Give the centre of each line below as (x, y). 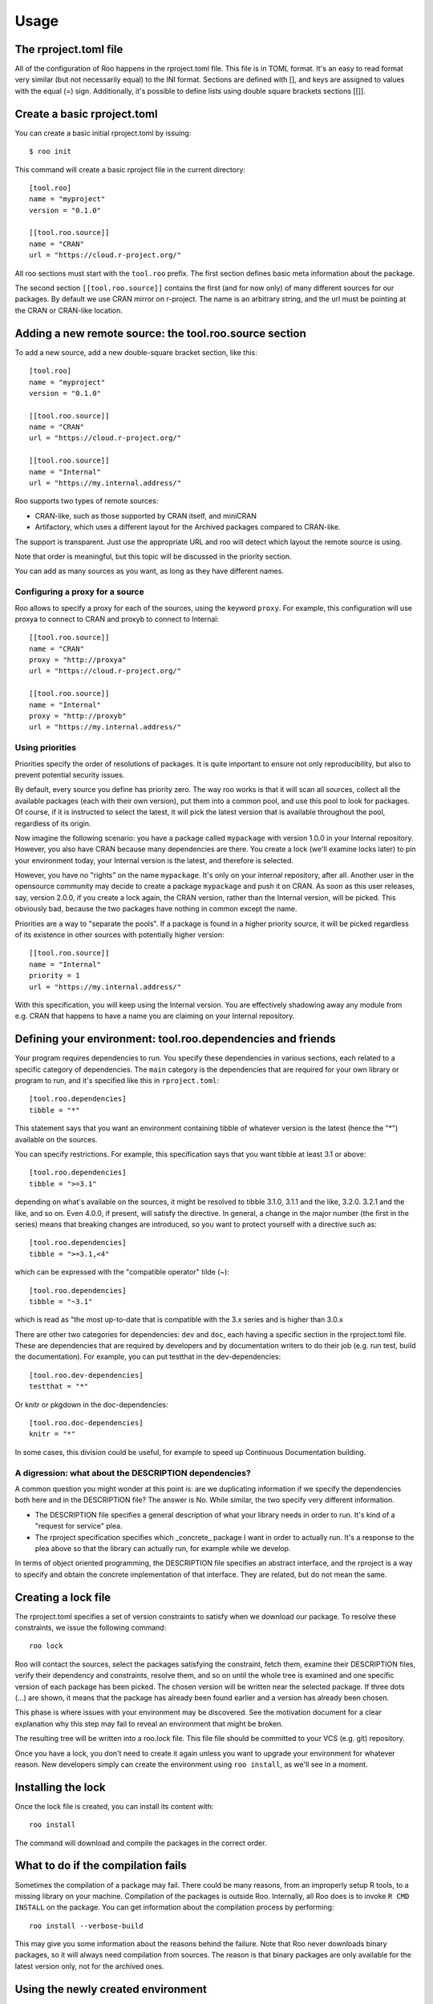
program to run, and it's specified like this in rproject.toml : (117, 1081)
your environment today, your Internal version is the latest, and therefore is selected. (154, 860)
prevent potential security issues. (70, 774)
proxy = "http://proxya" (78, 660)
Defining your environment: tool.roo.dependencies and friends (175, 1039)
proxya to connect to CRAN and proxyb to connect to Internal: (117, 619)
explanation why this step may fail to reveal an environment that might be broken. (149, 1723)
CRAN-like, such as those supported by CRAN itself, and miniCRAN (146, 515)
